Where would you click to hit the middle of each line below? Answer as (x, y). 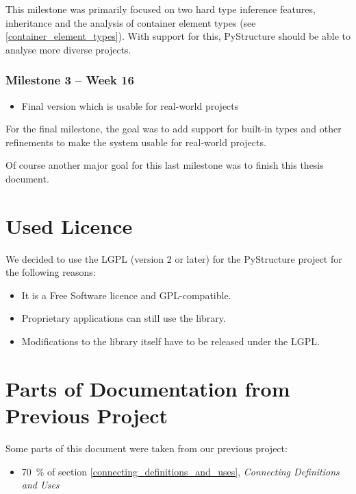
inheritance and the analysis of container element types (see (131, 22)
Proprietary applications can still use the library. (124, 318)
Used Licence (69, 225)
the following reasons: (51, 272)
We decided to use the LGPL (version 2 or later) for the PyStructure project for (174, 258)
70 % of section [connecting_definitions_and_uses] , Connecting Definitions (180, 471)
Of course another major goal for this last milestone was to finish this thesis (165, 165)
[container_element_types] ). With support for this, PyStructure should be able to (178, 36)
